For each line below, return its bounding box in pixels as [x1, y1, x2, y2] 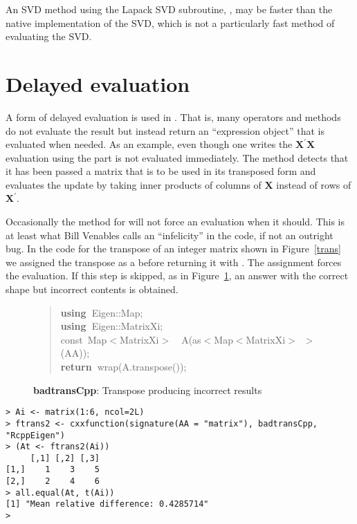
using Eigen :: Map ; [60, 305, 143, 319]
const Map [60, 332, 107, 346]
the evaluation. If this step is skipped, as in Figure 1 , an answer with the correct [6, 268, 349, 283]
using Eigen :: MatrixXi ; [60, 319, 163, 333]
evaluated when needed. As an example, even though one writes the [6, 137, 293, 151]
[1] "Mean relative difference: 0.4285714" [6, 499, 209, 509]
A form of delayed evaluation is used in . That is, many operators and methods [6, 109, 341, 124]
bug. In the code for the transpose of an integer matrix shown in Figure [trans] [6, 241, 341, 256]
